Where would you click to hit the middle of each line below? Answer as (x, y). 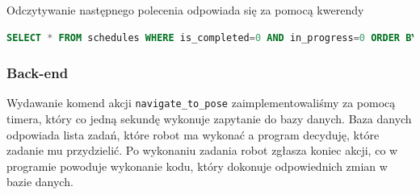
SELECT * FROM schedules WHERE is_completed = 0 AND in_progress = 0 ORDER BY (212, 37)
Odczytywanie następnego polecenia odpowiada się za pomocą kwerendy (185, 10)
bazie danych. (40, 182)
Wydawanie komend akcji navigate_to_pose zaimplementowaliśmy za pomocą (201, 103)
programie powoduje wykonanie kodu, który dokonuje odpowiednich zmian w (197, 166)
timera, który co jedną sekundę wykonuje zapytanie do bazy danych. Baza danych (209, 119)
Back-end (38, 73)
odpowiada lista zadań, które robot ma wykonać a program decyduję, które (193, 134)
